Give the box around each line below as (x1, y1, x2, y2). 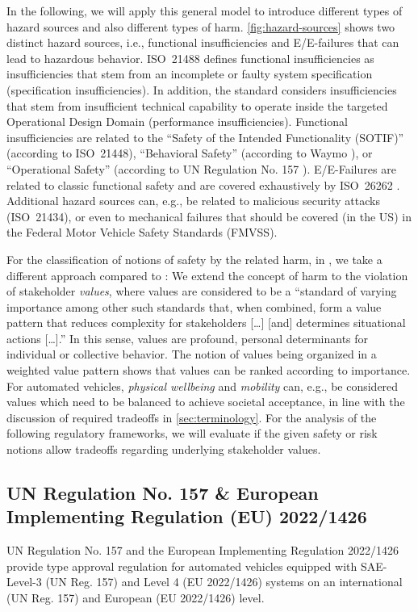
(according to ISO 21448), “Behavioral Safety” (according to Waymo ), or (6, 145, 373, 161)
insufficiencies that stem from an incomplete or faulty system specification (6, 65, 373, 82)
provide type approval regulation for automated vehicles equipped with (6, 557, 357, 574)
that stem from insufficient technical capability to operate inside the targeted (6, 97, 388, 114)
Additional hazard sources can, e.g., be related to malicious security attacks (6, 192, 380, 209)
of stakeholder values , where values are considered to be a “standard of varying (6, 283, 397, 300)
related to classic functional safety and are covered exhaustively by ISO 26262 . (6, 176, 400, 193)
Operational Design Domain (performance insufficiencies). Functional (6, 113, 348, 130)
